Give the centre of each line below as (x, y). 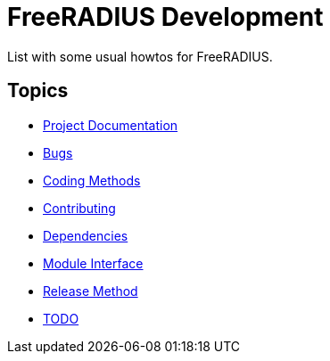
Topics (38, 91)
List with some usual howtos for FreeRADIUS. (140, 56)
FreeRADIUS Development (165, 17)
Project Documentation (111, 125)
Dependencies (86, 235)
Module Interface (93, 263)
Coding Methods (92, 180)
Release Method (91, 291)
